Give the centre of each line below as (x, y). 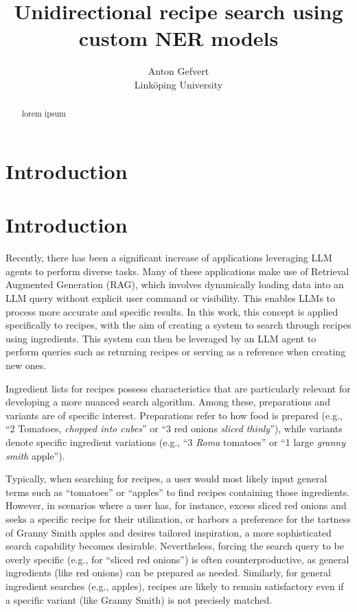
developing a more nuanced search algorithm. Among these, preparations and (168, 402)
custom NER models (178, 38)
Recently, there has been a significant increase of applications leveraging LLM (169, 258)
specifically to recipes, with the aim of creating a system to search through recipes (178, 325)
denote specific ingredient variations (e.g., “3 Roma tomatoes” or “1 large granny (176, 442)
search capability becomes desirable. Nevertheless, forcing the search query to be (175, 546)
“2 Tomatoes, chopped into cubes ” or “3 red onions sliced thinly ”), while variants (174, 428)
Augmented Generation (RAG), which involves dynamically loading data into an (175, 284)
